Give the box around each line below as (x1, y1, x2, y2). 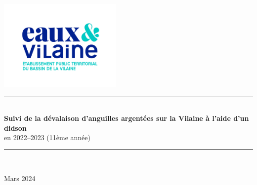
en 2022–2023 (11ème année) (4, 132, 90, 143)
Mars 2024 (4, 173, 36, 183)
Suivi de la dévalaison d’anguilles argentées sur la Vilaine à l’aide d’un (4, 113, 249, 123)
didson (4, 122, 27, 133)
